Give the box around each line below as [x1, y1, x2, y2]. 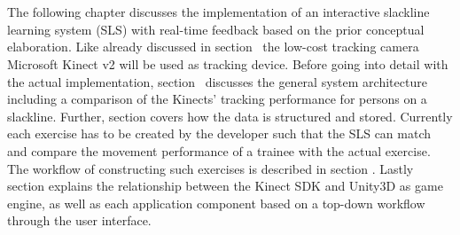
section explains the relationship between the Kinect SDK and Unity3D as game [7, 176, 443, 195]
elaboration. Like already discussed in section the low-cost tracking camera [7, 37, 419, 56]
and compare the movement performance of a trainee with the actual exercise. [7, 141, 431, 160]
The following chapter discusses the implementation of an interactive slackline [7, 3, 430, 21]
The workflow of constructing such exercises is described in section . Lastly [7, 159, 414, 177]
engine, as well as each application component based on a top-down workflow [7, 193, 425, 212]
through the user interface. [7, 211, 152, 230]
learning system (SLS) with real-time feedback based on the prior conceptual [7, 20, 425, 38]
